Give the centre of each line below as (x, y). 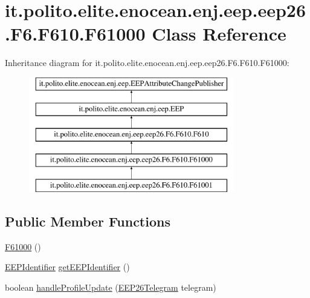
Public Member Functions (88, 221)
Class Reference (219, 34)
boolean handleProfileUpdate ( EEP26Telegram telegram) (111, 287)
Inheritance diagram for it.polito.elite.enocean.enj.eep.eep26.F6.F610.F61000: (147, 63)
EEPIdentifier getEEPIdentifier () (67, 267)
